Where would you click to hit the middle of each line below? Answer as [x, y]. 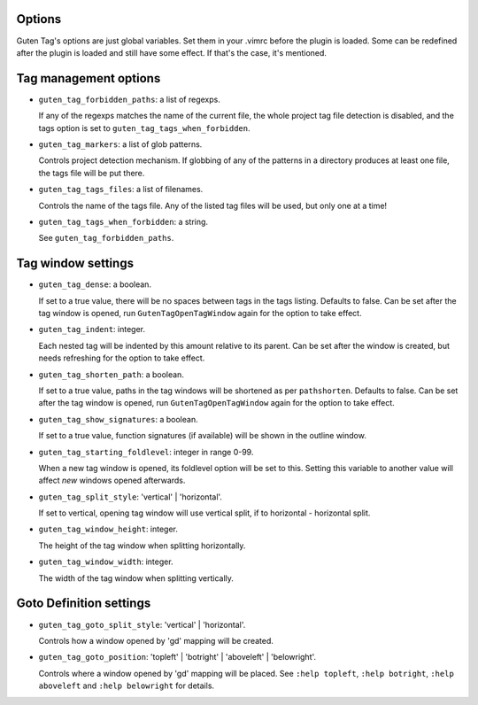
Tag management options [89, 78]
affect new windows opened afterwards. [112, 480]
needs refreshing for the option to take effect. [122, 358]
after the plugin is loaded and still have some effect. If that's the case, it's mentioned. [172, 52]
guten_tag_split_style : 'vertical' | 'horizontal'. [131, 497]
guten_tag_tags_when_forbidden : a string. [123, 221]
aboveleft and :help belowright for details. [127, 686]
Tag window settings [75, 263]
